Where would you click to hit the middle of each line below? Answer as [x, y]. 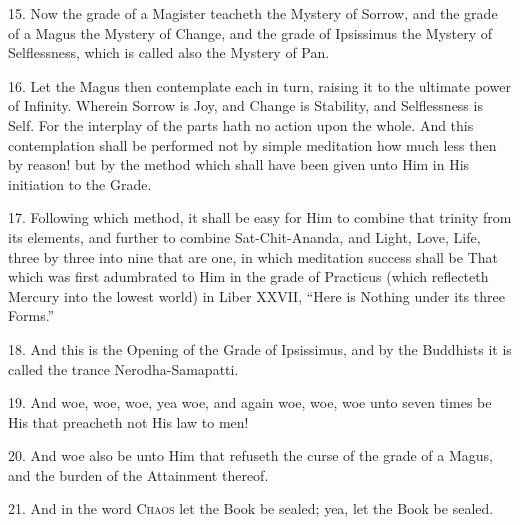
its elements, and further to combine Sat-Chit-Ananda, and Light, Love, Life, [244, 236]
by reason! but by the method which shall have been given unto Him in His [239, 164]
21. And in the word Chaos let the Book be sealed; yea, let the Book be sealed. [251, 508]
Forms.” [31, 315]
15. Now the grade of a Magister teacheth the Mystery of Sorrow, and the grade [253, 13]
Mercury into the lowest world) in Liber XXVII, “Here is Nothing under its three [256, 295]
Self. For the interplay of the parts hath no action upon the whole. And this [241, 124]
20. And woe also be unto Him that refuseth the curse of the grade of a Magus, [250, 455]
